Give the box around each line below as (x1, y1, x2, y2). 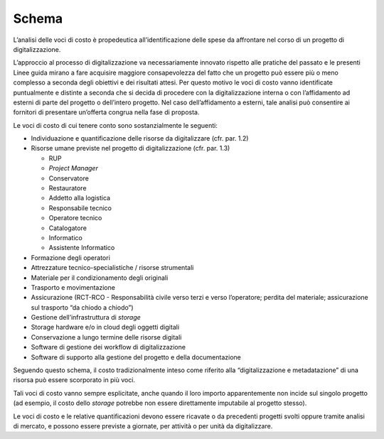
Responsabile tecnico (48, 203, 112, 212)
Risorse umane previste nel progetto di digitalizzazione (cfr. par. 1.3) (31, 144, 230, 153)
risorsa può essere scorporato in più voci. (13, 376, 135, 384)
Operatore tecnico (48, 214, 102, 222)
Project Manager (48, 164, 99, 173)
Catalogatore (48, 224, 87, 232)
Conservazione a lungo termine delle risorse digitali (31, 332, 182, 341)
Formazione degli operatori (31, 253, 110, 262)
